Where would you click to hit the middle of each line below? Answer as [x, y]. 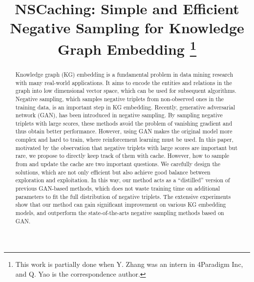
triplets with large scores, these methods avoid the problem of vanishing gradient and [124, 123]
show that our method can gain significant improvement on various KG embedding [121, 205]
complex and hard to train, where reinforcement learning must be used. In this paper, [124, 140]
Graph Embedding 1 [127, 48]
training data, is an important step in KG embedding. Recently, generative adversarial [125, 107]
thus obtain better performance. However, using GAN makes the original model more [124, 131]
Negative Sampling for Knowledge [127, 28]
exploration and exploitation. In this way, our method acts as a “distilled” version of [123, 180]
